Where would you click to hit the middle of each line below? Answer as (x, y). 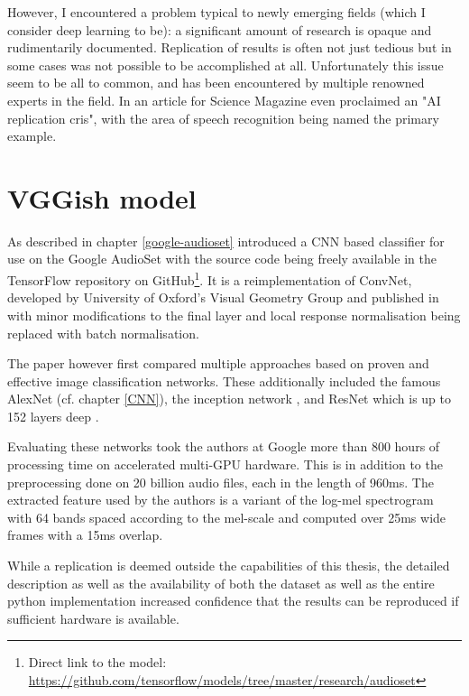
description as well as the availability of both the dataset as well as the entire (221, 583)
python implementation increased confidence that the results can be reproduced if (233, 601)
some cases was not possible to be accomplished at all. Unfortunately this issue (225, 65)
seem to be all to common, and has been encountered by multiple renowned (216, 83)
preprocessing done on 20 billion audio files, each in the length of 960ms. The (221, 482)
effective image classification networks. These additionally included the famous (224, 380)
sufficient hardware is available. (93, 618)
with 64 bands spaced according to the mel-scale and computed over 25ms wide (227, 517)
